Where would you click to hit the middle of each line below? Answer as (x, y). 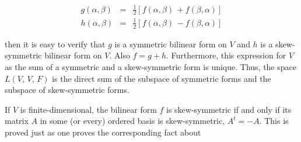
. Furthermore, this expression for (226, 55)
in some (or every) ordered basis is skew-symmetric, (132, 121)
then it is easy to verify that (55, 44)
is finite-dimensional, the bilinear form (88, 109)
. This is (274, 121)
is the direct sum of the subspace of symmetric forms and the (162, 78)
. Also (120, 55)
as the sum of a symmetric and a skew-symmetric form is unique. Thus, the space (150, 66)
